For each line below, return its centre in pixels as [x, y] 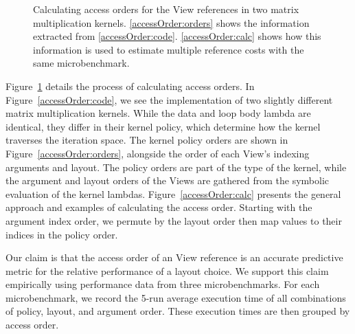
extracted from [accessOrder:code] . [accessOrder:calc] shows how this [177, 36]
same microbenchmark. [81, 63]
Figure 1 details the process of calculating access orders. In [130, 86]
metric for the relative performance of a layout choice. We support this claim [167, 270]
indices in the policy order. [62, 234]
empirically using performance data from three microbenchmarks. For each [163, 284]
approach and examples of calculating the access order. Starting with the [159, 207]
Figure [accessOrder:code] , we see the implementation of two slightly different [169, 99]
